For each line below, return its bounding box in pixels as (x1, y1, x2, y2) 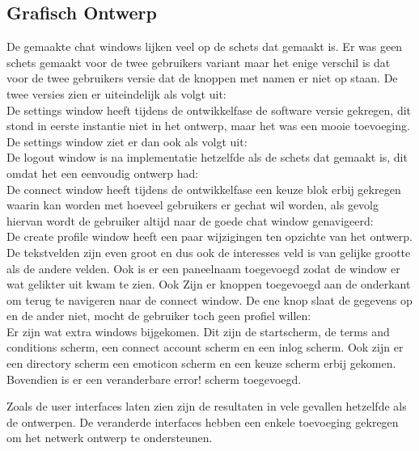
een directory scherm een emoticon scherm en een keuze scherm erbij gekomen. (6, 355, 396, 372)
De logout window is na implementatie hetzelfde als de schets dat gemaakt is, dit (6, 149, 408, 166)
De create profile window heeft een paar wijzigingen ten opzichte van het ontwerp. (6, 228, 413, 245)
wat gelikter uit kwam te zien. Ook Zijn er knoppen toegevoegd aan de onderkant (6, 276, 411, 293)
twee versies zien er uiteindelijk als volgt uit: (6, 85, 226, 102)
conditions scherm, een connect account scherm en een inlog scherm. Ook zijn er (6, 339, 404, 356)
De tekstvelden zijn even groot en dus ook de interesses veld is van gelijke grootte (6, 243, 411, 260)
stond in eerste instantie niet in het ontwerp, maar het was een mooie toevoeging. (6, 117, 410, 134)
